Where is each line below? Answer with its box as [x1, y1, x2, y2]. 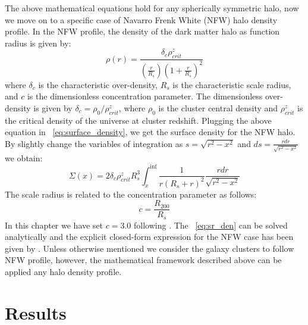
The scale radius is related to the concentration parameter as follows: [5, 187, 257, 200]
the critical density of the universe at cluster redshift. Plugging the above [5, 114, 272, 126]
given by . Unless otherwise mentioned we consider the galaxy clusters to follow [5, 242, 294, 254]
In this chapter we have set [5, 218, 103, 231]
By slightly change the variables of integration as [5, 137, 183, 149]
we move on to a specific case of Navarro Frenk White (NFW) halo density [5, 13, 278, 26]
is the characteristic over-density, [38, 78, 158, 90]
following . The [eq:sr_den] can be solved [134, 218, 288, 231]
